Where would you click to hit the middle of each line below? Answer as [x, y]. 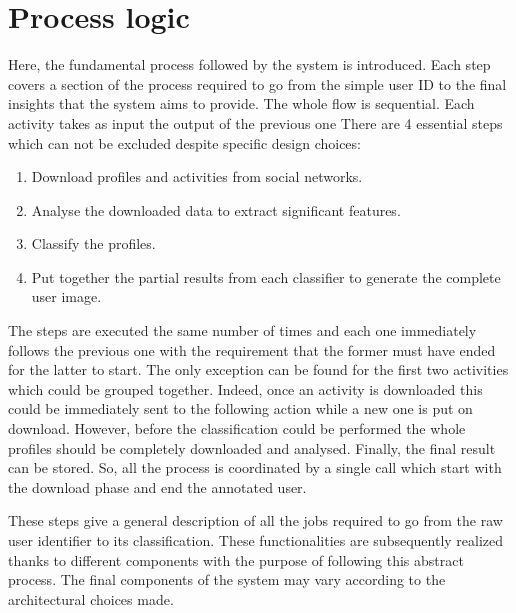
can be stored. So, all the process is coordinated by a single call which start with [255, 467]
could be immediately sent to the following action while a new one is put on [240, 408]
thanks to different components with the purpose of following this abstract [236, 559]
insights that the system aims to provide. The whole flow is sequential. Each [241, 103]
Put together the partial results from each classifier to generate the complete [266, 276]
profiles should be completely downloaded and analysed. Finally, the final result [252, 447]
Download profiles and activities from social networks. [197, 176]
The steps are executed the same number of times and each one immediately [242, 330]
